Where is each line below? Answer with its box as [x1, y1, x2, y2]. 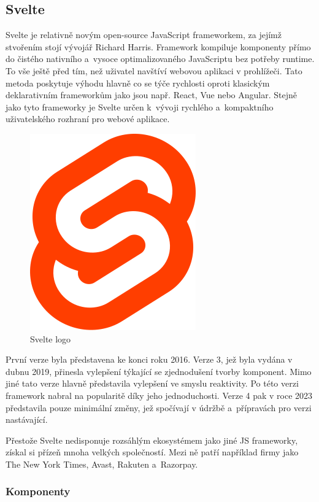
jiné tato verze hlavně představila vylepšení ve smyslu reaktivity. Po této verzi [6, 377, 299, 390]
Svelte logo [30, 332, 71, 345]
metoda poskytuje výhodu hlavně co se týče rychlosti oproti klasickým [6, 76, 270, 89]
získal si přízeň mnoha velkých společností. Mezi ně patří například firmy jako [6, 446, 299, 458]
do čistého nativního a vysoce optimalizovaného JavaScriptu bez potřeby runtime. [6, 52, 315, 65]
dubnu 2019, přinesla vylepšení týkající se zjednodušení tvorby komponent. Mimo [6, 365, 312, 377]
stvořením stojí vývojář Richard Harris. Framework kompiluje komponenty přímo [6, 40, 311, 53]
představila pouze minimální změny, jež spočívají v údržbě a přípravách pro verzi [6, 401, 312, 414]
